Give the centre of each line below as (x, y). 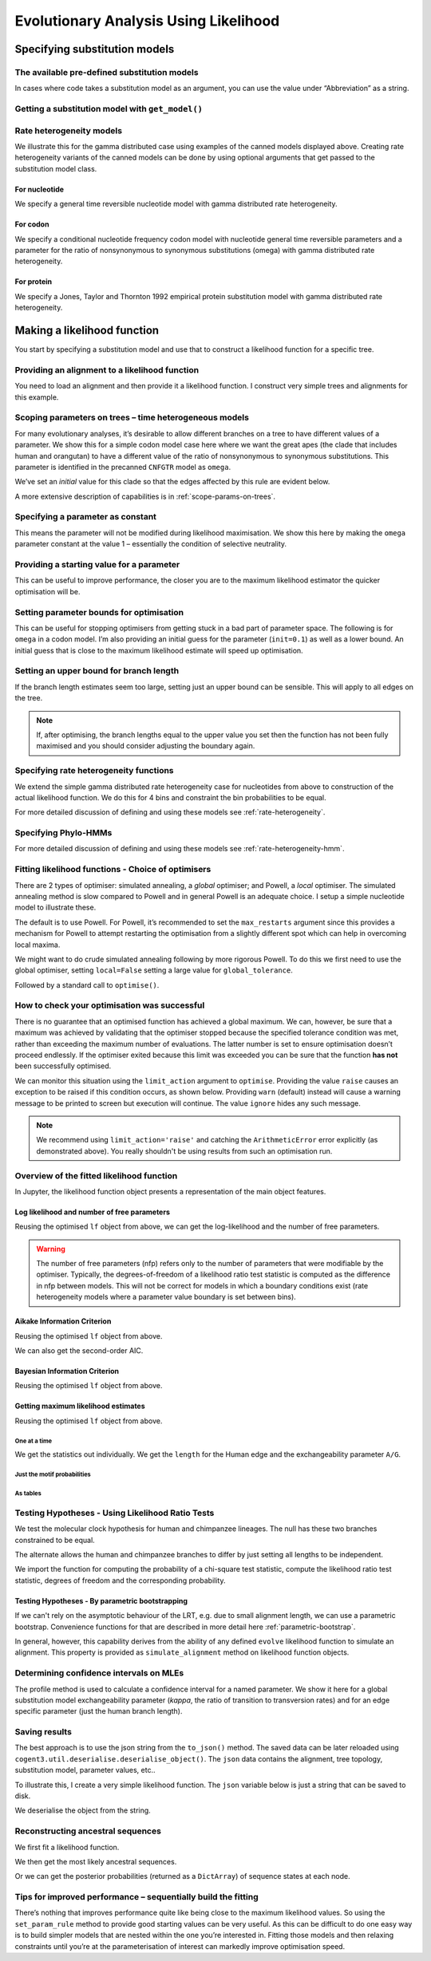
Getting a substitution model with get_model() (109, 109)
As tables (28, 1493)
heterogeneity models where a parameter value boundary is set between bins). (166, 1297)
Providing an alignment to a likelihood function (107, 369)
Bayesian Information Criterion (67, 1371)
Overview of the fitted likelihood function (96, 1175)
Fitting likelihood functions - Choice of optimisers (113, 870)
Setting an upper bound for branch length (97, 671)
